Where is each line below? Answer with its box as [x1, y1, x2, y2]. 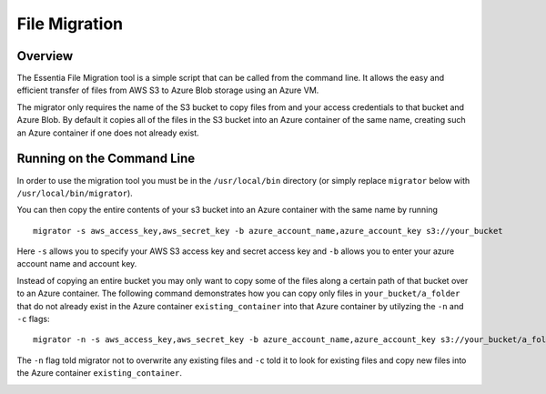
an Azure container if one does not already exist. [16, 127, 199, 138]
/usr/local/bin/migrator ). [16, 187, 134, 198]
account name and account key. [16, 258, 137, 269]
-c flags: [16, 314, 50, 325]
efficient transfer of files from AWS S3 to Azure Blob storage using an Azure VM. [16, 85, 319, 96]
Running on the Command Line [16, 151, 196, 167]
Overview [16, 48, 74, 64]
